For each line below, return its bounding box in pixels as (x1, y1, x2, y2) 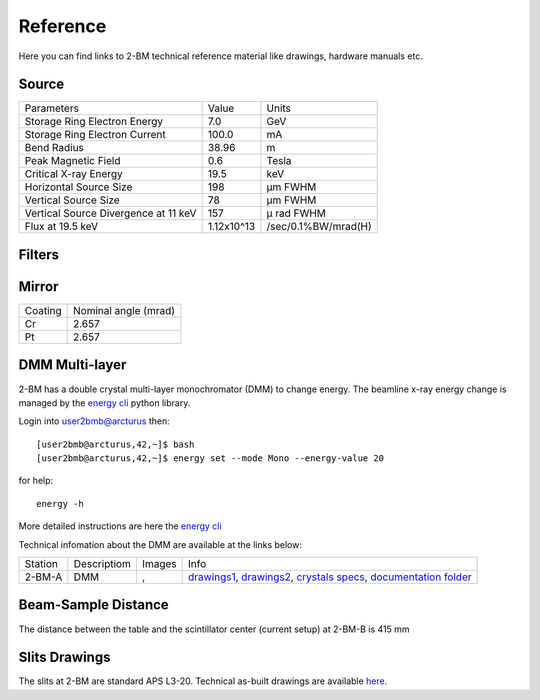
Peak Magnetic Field (24, 154, 121, 168)
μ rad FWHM (266, 206, 327, 220)
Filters (18, 246, 60, 263)
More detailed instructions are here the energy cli (18, 520, 222, 532)
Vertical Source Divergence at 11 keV (24, 206, 197, 220)
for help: (18, 475, 54, 487)
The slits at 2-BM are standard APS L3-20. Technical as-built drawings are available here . (18, 675, 388, 687)
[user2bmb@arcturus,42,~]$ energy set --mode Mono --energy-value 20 (36, 453, 385, 464)
